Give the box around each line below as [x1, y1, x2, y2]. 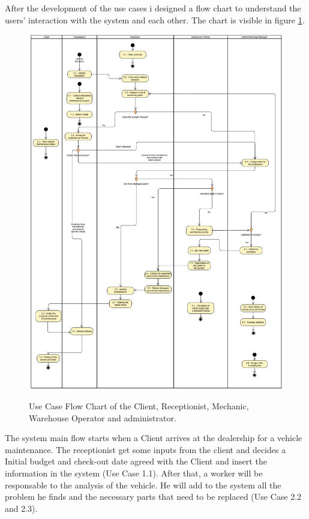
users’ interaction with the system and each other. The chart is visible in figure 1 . [5, 13, 305, 26]
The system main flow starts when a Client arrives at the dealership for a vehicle [5, 432, 302, 444]
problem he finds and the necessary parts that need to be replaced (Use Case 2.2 [5, 490, 302, 503]
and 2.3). [5, 502, 38, 514]
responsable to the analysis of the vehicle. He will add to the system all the [5, 478, 281, 491]
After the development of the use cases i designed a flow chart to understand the [5, 2, 301, 14]
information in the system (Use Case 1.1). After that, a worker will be [5, 467, 263, 479]
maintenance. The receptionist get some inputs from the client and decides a [5, 443, 286, 455]
